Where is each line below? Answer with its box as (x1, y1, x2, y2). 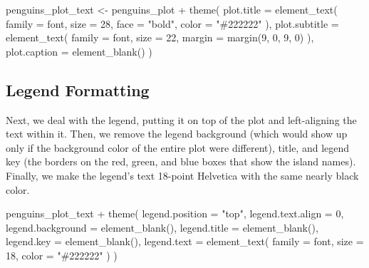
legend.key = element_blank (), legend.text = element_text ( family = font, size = (6, 234, 364, 249)
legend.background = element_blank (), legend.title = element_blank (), (6, 220, 318, 234)
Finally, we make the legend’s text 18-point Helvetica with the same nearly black (6, 167, 359, 182)
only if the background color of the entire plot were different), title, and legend (6, 140, 350, 155)
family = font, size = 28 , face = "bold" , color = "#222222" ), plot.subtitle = (6, 16, 339, 31)
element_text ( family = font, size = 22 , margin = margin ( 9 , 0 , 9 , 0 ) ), (6, 30, 314, 45)
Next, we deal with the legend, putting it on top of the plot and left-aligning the (6, 112, 357, 127)
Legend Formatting (6, 78, 150, 100)
